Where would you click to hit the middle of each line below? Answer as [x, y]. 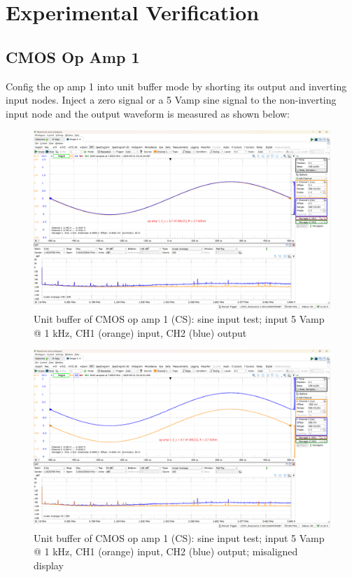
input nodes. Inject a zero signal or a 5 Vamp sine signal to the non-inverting [171, 100]
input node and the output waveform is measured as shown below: [148, 113]
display [49, 565]
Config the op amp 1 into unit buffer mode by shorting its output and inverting [176, 86]
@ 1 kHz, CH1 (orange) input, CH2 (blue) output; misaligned [166, 551]
